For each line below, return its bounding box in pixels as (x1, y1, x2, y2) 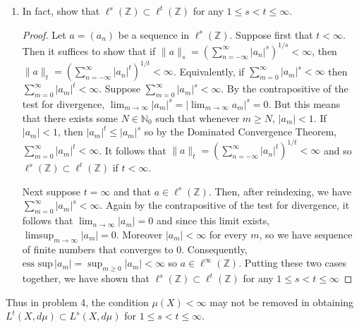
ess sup (22, 259, 53, 269)
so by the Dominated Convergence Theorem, (144, 124, 337, 139)
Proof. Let (22, 27, 66, 42)
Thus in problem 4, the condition (6, 294, 149, 309)
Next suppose (22, 183, 81, 198)
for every (209, 226, 248, 241)
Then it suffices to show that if (22, 43, 156, 58)
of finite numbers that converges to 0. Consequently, (22, 241, 248, 256)
